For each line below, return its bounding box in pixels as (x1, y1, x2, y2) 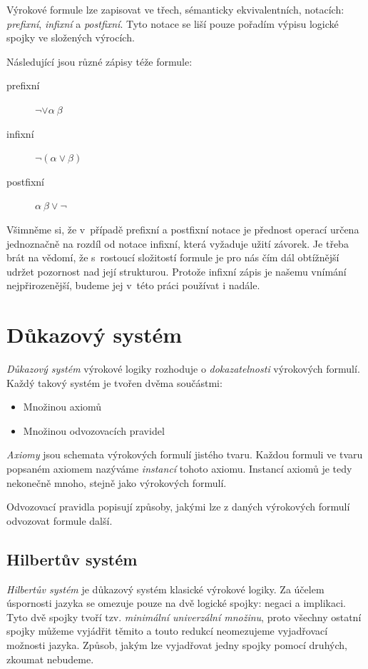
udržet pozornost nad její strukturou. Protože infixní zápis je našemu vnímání (6, 263, 347, 278)
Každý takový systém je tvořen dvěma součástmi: (6, 375, 223, 390)
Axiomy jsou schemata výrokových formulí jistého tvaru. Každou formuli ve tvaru (6, 447, 363, 462)
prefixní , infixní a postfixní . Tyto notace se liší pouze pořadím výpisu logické (6, 16, 339, 31)
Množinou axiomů (23, 399, 102, 414)
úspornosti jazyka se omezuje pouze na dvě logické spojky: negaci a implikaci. (6, 595, 346, 610)
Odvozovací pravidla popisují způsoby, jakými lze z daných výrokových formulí (6, 499, 350, 514)
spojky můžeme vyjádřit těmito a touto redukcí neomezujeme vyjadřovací (6, 623, 328, 638)
